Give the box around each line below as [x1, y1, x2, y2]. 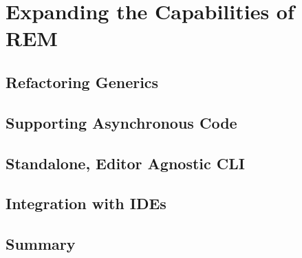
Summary [6, 233, 76, 255]
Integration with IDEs [6, 193, 166, 214]
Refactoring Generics [6, 71, 159, 92]
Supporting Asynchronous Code [6, 111, 237, 133]
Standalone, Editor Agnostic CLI [6, 152, 245, 173]
